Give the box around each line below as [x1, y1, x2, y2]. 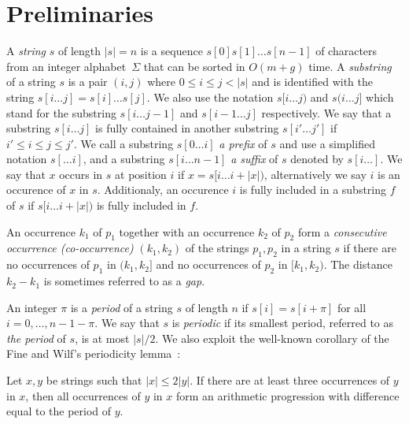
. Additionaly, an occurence [97, 181, 229, 198]
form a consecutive [297, 223, 387, 240]
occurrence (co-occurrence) [6, 240, 134, 256]
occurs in [59, 166, 103, 182]
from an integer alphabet [6, 58, 127, 74]
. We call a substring [73, 135, 174, 151]
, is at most [75, 329, 130, 346]
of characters [315, 43, 378, 59]
